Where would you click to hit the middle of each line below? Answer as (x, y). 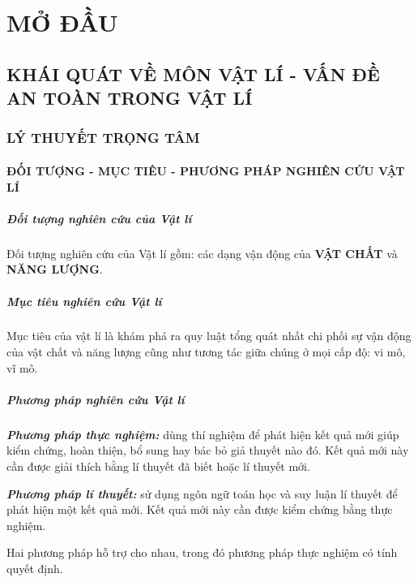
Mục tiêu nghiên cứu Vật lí (84, 301)
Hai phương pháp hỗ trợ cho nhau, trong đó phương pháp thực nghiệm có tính (202, 552)
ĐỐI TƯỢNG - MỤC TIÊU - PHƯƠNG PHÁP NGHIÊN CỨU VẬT (206, 170)
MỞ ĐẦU (62, 22)
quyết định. (35, 568)
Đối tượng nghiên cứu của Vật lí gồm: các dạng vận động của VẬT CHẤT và (202, 253)
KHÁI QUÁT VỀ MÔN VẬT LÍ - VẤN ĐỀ (193, 73)
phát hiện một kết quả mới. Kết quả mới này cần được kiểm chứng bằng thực (200, 509)
